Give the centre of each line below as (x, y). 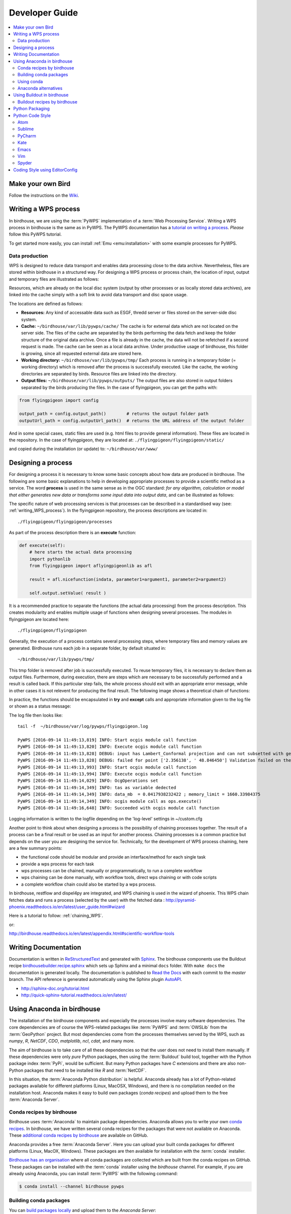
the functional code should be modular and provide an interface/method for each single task (113, 857)
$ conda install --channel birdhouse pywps (72, 1187)
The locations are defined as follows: (46, 303)
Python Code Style (32, 115)
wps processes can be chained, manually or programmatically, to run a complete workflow (112, 871)
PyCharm (27, 135)
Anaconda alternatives (40, 88)
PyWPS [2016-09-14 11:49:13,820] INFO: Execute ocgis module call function (110, 747)
